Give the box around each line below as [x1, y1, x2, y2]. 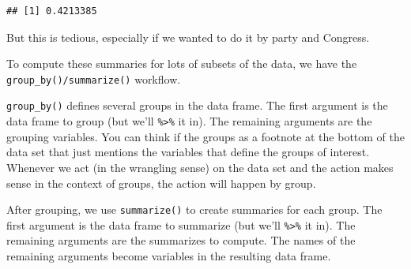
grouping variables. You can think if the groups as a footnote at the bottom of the [6, 128, 405, 144]
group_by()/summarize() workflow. [6, 70, 181, 87]
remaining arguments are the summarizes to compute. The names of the [6, 232, 356, 248]
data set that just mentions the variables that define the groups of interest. [6, 144, 370, 160]
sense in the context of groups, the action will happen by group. [6, 174, 316, 191]
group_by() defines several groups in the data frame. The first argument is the [6, 97, 388, 114]
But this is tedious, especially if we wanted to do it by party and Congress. [6, 28, 370, 45]
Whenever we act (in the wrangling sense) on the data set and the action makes [6, 159, 394, 175]
